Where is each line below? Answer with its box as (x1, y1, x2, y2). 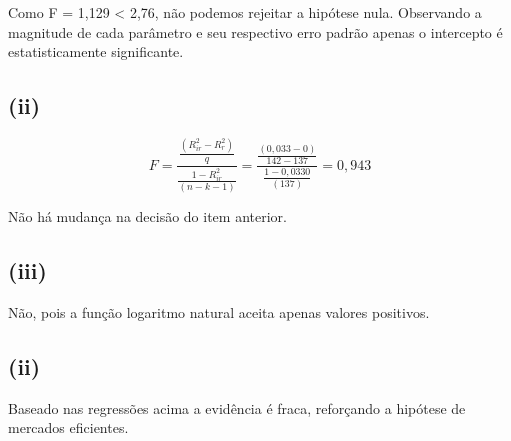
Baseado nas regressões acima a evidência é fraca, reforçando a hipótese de (8, 397, 466, 418)
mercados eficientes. (8, 417, 129, 438)
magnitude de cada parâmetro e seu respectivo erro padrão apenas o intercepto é (8, 21, 503, 42)
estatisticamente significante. (8, 41, 184, 62)
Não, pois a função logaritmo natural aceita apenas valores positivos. (8, 301, 430, 322)
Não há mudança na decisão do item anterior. (8, 206, 287, 227)
